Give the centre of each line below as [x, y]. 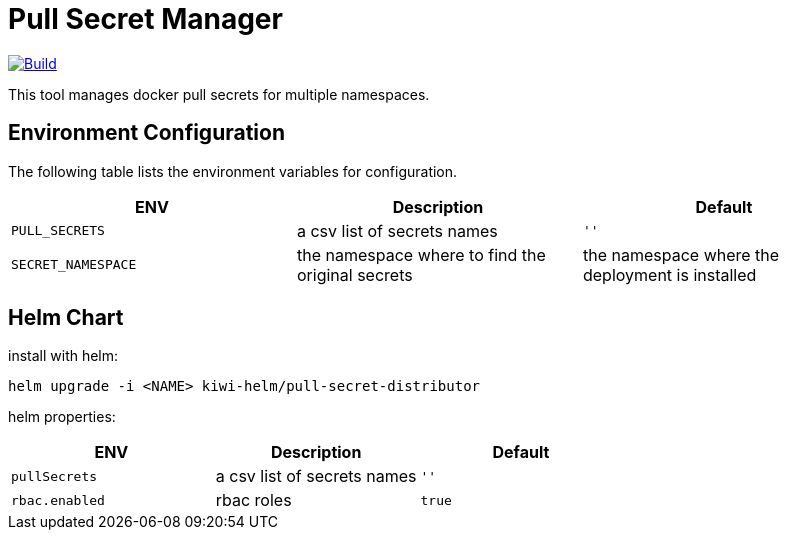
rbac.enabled [58, 500]
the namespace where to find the [421, 254]
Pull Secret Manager [145, 19]
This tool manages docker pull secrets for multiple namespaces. [219, 94]
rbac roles [253, 500]
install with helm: [63, 356]
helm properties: [62, 417]
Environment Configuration [146, 133]
